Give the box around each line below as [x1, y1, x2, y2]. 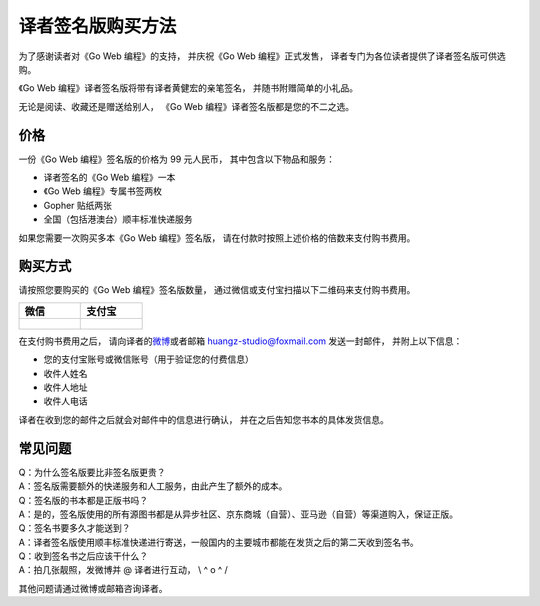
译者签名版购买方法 [18, 15, 177, 37]
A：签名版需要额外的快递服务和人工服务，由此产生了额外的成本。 [18, 480, 288, 492]
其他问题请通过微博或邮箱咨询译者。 [18, 582, 168, 594]
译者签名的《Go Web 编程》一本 [43, 171, 176, 184]
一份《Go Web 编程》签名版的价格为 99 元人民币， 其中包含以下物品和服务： [18, 153, 335, 165]
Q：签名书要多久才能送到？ [18, 522, 131, 534]
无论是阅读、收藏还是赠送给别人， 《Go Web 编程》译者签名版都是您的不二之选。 [18, 100, 355, 112]
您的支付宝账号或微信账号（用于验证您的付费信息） [43, 353, 254, 365]
